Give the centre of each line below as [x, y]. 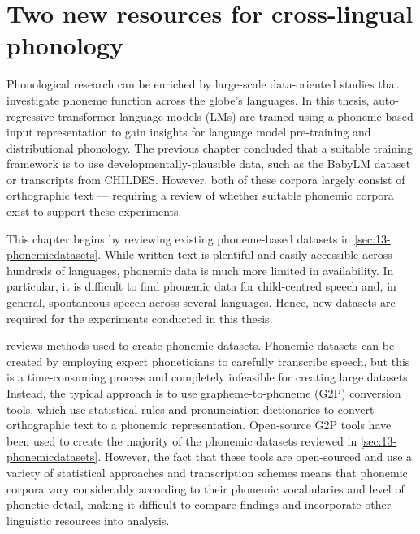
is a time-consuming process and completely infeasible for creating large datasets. [209, 377]
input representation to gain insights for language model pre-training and [189, 132]
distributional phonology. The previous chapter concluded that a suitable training [210, 147]
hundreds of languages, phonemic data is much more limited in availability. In [200, 270]
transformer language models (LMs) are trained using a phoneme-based [236, 116]
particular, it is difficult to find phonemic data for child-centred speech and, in [201, 286]
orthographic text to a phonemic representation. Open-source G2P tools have [199, 425]
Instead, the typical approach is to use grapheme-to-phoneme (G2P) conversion [204, 393]
